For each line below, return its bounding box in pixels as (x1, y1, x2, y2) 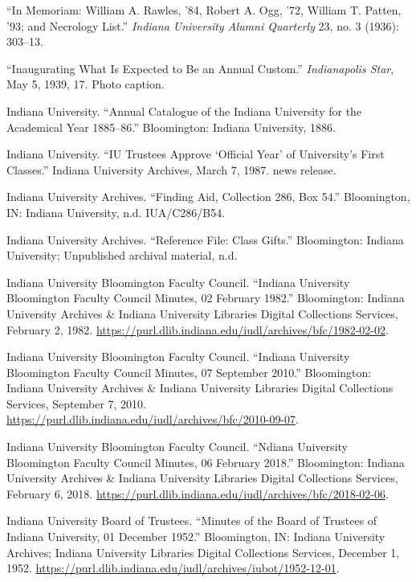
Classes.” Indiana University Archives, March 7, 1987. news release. (6, 161, 336, 178)
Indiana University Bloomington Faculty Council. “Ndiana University (6, 438, 348, 455)
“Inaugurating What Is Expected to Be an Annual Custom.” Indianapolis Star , (6, 59, 394, 76)
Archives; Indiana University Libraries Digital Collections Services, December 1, (6, 543, 400, 560)
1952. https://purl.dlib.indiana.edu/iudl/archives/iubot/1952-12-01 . (6, 559, 340, 576)
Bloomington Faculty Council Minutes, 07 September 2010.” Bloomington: (6, 363, 372, 380)
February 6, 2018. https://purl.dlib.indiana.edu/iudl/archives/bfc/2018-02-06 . (6, 485, 389, 502)
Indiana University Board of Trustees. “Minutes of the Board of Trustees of (6, 512, 377, 529)
